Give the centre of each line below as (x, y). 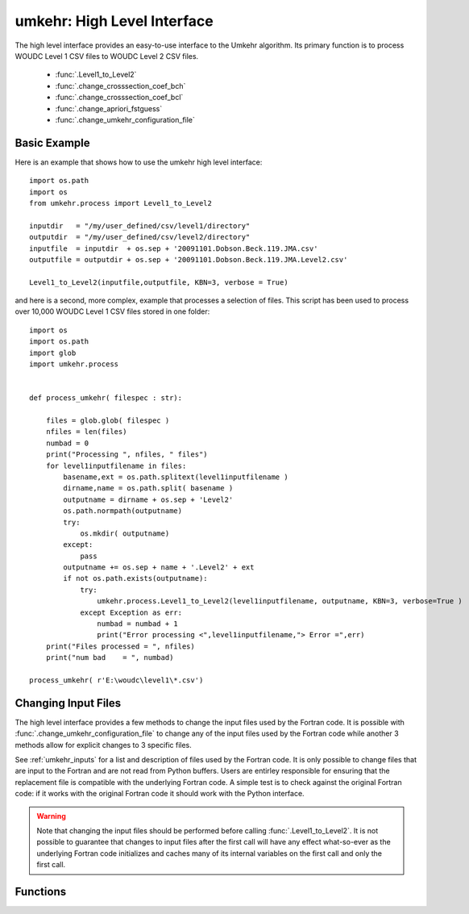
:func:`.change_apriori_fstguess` (109, 108)
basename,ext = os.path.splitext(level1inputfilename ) (176, 477)
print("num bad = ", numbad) (110, 658)
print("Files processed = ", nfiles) (120, 646)
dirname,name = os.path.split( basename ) (148, 488)
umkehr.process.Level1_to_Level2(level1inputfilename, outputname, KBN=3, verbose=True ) (280, 601)
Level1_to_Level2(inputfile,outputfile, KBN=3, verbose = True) (159, 282)
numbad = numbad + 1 (138, 624)
